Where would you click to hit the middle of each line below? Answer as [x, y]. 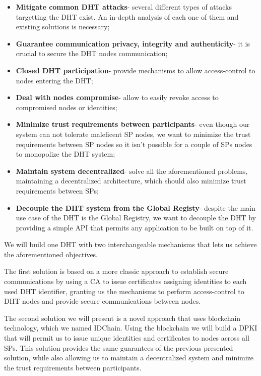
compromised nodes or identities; [67, 107]
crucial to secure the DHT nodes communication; [92, 53]
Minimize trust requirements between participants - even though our [133, 124]
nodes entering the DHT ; [54, 80]
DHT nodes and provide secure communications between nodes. [103, 301]
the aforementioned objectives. [51, 254]
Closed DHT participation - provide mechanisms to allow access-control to [136, 70]
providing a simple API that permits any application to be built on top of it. [135, 227]
